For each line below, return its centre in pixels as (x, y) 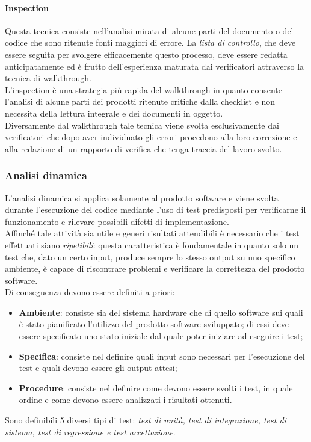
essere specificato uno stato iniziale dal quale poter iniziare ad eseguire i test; (161, 336)
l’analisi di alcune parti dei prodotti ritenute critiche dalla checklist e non (140, 101)
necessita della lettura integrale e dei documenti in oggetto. (114, 113)
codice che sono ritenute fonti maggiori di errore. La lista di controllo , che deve (150, 42)
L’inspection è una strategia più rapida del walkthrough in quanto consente (144, 89)
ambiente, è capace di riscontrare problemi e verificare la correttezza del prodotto (155, 269)
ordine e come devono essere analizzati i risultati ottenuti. (125, 400)
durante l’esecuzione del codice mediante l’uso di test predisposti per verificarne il (155, 210)
